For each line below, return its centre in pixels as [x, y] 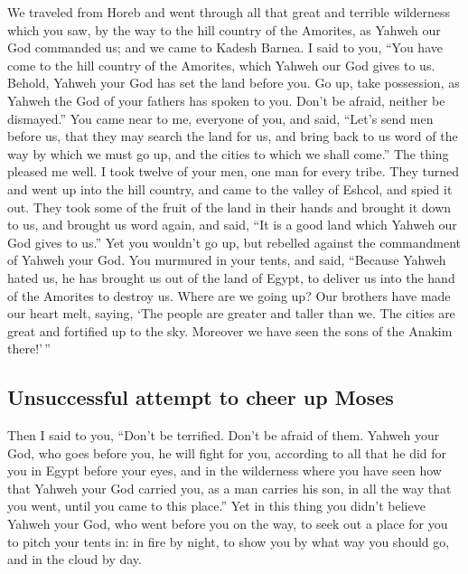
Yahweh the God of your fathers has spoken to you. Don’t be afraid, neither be [226, 100]
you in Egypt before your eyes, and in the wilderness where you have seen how [225, 470]
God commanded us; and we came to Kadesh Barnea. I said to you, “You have [225, 47]
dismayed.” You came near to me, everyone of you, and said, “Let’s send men [220, 118]
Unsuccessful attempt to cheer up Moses [201, 397]
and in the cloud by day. [75, 559]
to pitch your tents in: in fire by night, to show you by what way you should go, [229, 541]
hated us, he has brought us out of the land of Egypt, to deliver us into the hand [231, 277]
